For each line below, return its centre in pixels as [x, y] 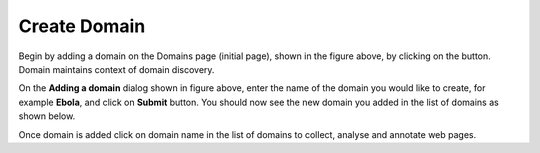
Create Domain [82, 26]
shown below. [47, 116]
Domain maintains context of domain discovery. [116, 69]
